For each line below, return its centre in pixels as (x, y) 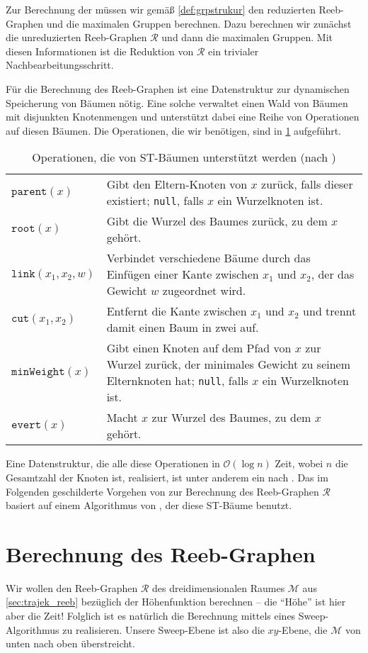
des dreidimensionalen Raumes (219, 587)
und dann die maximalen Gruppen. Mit (247, 37)
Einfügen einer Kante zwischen (183, 274)
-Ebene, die (303, 629)
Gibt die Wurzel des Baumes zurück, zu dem (217, 221)
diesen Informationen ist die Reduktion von (100, 51)
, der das (333, 274)
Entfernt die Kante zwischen (177, 311)
